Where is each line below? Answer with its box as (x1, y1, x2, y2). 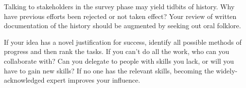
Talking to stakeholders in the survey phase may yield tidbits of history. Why (4, 1, 235, 11)
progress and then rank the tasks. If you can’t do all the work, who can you (4, 46, 229, 56)
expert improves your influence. (47, 75, 141, 85)
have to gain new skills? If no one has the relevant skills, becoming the (4, 65, 214, 75)
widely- (216, 65, 238, 75)
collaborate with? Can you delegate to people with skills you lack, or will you (4, 55, 234, 66)
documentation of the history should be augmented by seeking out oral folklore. (4, 20, 241, 31)
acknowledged (4, 75, 45, 85)
